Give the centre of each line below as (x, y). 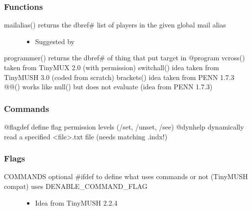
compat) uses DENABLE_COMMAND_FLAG (76, 186)
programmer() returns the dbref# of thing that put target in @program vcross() (125, 58)
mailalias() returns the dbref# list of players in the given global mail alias (115, 25)
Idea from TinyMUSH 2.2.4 (76, 202)
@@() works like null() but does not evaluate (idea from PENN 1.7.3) (108, 87)
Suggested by (55, 41)
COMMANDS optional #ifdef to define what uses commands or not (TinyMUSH (126, 176)
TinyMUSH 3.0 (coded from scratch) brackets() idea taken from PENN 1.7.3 (119, 77)
